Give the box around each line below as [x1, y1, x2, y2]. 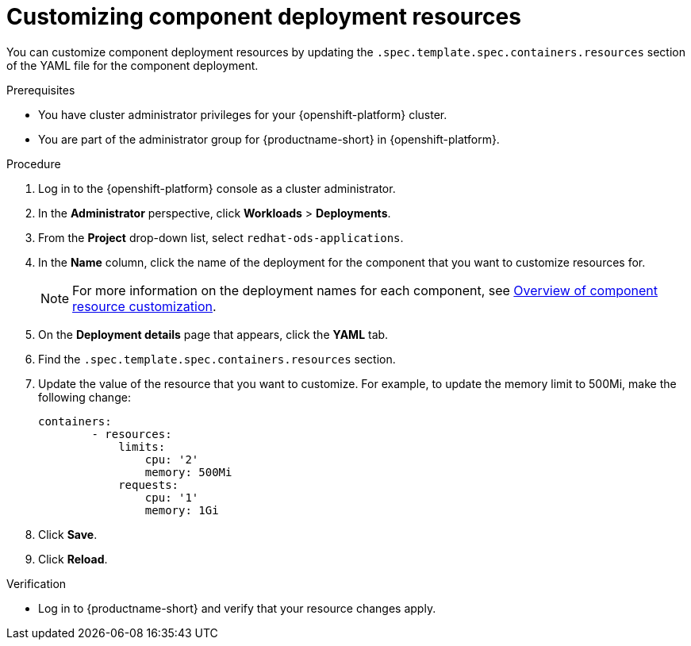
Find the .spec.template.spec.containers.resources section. [38, 352, 396, 366]
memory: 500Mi [144, 465, 232, 479]
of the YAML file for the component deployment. [6, 58, 259, 72]
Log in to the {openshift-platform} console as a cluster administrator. [38, 181, 396, 195]
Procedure [6, 156, 61, 171]
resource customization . [72, 298, 217, 314]
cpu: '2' [144, 452, 199, 466]
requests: [118, 478, 179, 491]
